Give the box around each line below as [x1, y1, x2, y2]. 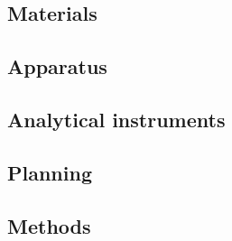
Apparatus [7, 52, 107, 80]
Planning [7, 158, 92, 186]
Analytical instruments [7, 105, 226, 133]
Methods [7, 211, 91, 239]
